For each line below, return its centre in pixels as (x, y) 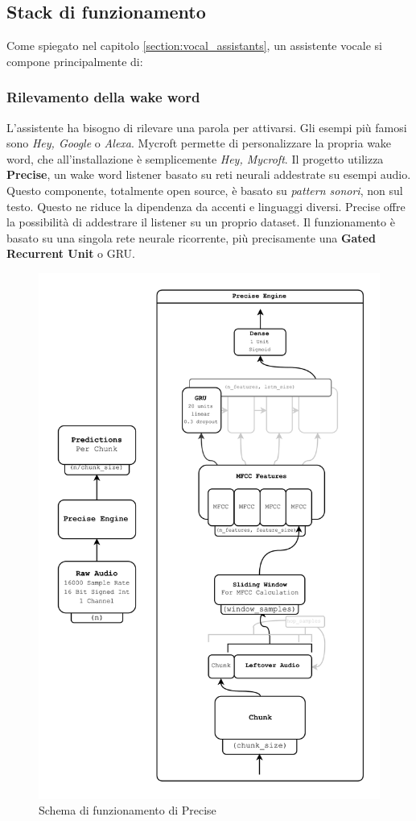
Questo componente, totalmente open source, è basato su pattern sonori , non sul (205, 190)
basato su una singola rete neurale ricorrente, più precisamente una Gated (191, 237)
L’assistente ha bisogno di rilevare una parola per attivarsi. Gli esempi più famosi (207, 127)
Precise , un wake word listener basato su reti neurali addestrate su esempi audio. (209, 174)
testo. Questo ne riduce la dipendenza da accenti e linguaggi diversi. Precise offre (206, 206)
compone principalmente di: (75, 61)
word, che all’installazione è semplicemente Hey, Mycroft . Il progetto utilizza (195, 158)
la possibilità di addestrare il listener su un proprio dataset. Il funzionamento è (201, 222)
